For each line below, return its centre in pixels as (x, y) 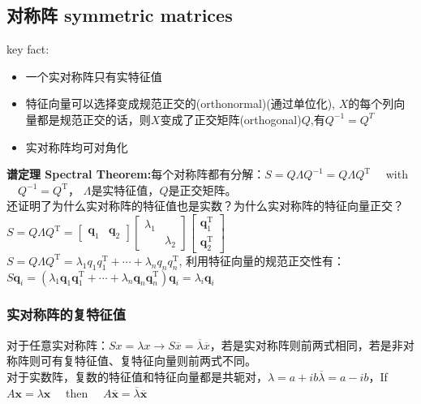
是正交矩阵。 (202, 189)
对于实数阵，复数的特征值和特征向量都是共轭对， (137, 376)
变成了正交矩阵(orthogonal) (231, 119)
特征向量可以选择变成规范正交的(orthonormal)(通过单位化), (180, 103)
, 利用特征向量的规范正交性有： (262, 260)
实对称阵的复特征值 (67, 314)
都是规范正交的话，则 (94, 119)
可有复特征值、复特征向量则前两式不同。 (148, 361)
